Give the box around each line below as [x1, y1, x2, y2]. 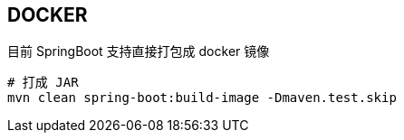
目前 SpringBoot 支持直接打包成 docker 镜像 [7, 43, 270, 60]
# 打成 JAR [7, 75, 79, 90]
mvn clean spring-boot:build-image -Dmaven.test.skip [7, 90, 397, 106]
